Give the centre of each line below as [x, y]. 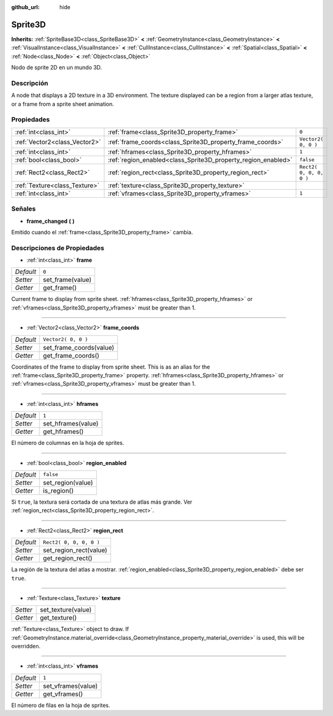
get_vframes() [63, 694]
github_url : [25, 7]
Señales [23, 209]
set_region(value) [68, 482]
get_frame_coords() [71, 355]
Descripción [30, 83]
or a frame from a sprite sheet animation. [63, 104]
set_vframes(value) [70, 685]
